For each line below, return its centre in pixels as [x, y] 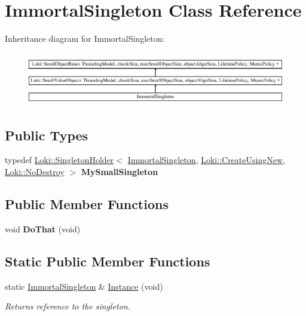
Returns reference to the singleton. [68, 306]
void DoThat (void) [43, 228]
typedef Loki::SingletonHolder [59, 160]
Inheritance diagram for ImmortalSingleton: [85, 39]
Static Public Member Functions [108, 261]
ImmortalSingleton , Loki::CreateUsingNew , [206, 160]
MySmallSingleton [120, 171]
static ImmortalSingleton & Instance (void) [84, 286]
